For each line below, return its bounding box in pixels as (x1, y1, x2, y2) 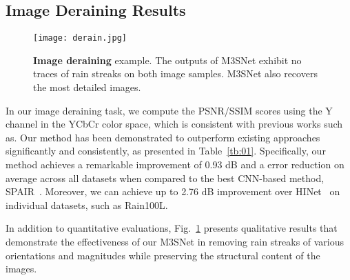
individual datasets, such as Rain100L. (6, 197, 168, 212)
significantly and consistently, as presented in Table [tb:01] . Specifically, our (6, 143, 326, 158)
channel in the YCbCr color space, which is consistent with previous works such (6, 117, 343, 131)
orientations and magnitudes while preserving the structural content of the (6, 248, 320, 262)
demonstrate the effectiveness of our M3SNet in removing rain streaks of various (6, 234, 344, 248)
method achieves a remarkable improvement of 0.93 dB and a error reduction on (6, 157, 344, 172)
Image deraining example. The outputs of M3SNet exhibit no (33, 52, 302, 67)
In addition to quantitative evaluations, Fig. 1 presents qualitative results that (6, 221, 338, 235)
